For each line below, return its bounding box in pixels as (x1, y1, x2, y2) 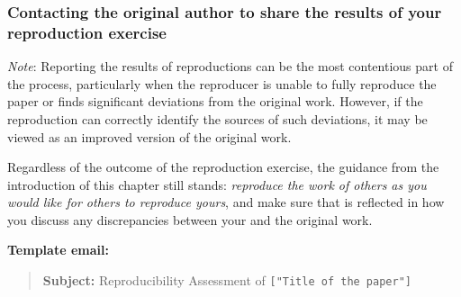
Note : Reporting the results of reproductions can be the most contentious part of (7, 57, 453, 76)
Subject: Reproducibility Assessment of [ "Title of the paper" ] (42, 271, 411, 290)
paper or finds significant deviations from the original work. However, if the (7, 92, 423, 111)
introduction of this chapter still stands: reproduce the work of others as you (7, 175, 427, 193)
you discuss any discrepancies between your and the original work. (7, 210, 373, 229)
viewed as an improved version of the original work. (7, 127, 292, 146)
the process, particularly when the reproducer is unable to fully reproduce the (7, 74, 437, 93)
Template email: (7, 240, 109, 259)
